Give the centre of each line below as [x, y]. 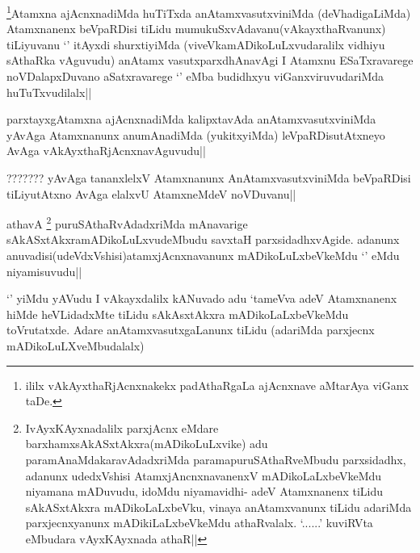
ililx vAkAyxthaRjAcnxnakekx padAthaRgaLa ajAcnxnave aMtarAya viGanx [217, 385]
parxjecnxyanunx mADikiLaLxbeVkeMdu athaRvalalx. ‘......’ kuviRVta [199, 523]
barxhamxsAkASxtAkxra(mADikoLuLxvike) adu [147, 444]
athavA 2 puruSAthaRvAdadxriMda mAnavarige [127, 222]
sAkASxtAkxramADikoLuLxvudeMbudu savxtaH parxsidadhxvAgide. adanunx [203, 239]
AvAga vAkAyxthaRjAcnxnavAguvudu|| [106, 151]
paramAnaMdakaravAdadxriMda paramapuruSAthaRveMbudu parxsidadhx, [216, 459]
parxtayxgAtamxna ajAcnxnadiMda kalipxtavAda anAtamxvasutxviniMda [191, 119]
